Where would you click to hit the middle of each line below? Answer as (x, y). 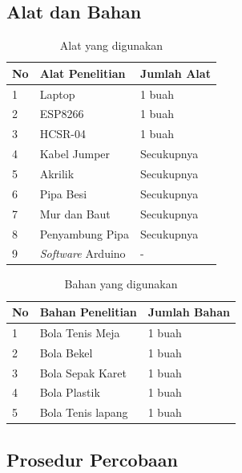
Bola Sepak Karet (83, 372)
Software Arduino (83, 253)
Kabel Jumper (75, 154)
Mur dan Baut (75, 213)
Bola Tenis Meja (80, 332)
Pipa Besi (63, 193)
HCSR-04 (63, 134)
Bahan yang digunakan (121, 284)
